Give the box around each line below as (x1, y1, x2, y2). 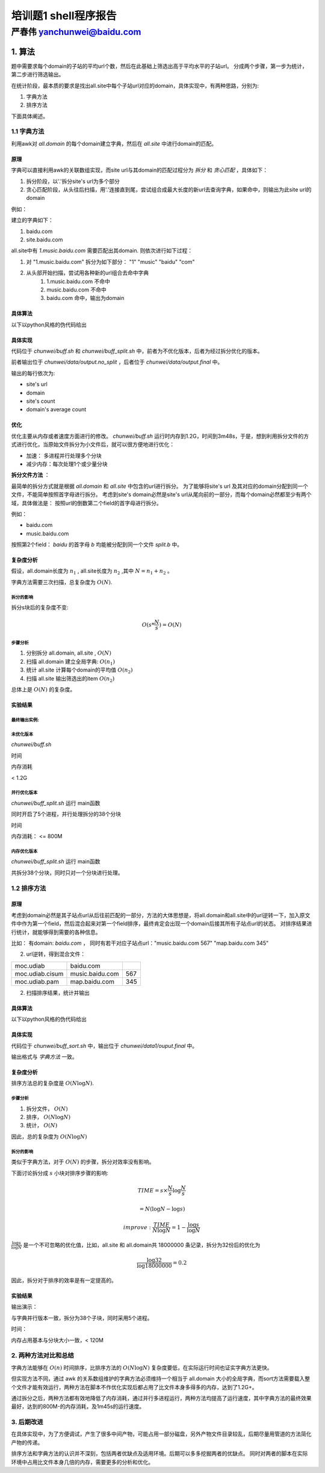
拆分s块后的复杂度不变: (11, 604, 69, 611)
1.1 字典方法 (11, 127, 45, 135)
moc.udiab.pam (14, 977, 60, 986)
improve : (123, 1224, 151, 1231)
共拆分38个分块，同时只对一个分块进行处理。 (11, 869, 123, 876)
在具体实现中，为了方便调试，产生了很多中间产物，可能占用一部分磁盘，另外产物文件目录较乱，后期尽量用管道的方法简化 (11, 1430, 312, 1437)
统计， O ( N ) (26, 1122, 58, 1129)
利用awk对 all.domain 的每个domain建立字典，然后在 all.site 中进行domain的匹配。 (11, 140, 217, 147)
